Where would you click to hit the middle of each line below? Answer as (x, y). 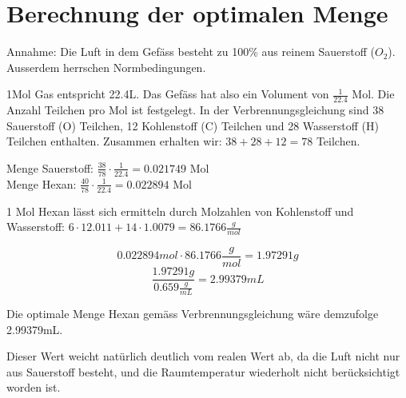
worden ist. (34, 387)
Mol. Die (373, 94)
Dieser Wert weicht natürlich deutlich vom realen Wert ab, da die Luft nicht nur (203, 356)
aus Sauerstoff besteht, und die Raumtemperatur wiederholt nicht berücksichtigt (203, 371)
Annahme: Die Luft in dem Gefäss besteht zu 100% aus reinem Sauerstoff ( (191, 52)
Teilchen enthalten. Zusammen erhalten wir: (114, 141)
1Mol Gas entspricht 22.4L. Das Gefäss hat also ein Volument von (168, 94)
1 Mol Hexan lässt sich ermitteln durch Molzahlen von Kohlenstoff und (180, 211)
